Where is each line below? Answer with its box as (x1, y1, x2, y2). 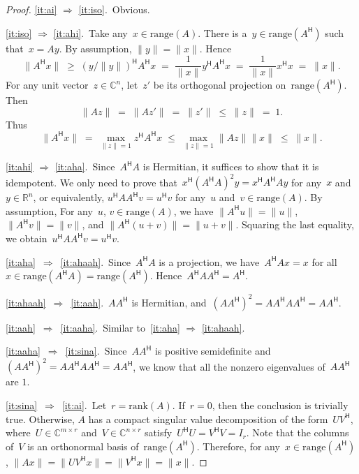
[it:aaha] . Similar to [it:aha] (60, 320, 180, 334)
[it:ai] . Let (61, 398, 107, 412)
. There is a (198, 25, 247, 40)
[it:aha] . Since (54, 159, 115, 174)
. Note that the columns (246, 425, 349, 440)
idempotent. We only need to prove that (6, 175, 177, 189)
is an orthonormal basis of (27, 438, 139, 453)
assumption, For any (6, 203, 93, 218)
